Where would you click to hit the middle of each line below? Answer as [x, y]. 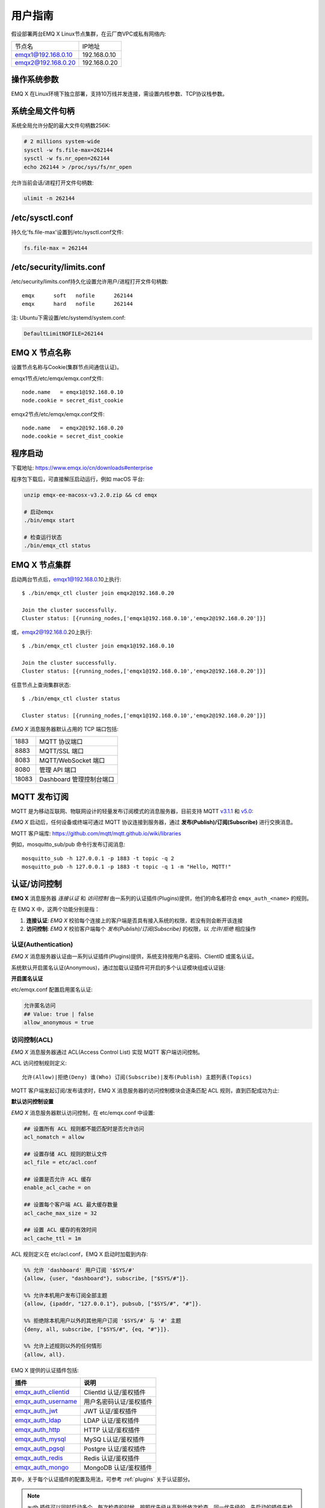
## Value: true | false [59, 1014]
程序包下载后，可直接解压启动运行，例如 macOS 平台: [78, 479]
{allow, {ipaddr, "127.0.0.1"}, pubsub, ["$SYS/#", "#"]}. [113, 1304]
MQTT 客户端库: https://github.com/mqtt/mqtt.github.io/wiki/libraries [96, 833]
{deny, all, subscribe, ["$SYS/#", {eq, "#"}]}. [97, 1329]
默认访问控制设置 [32, 1101]
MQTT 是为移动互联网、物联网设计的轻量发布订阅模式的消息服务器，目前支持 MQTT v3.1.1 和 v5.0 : [132, 811]
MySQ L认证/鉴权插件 [114, 1440]
